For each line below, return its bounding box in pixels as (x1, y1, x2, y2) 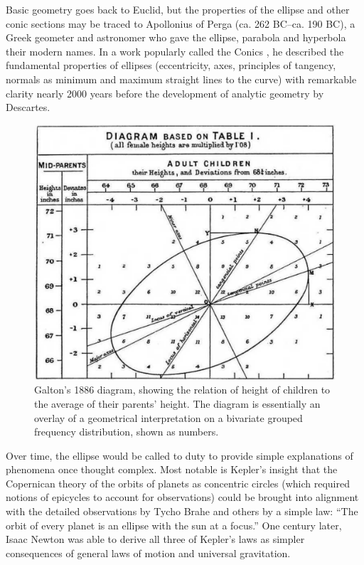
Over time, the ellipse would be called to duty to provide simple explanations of (6, 448, 353, 463)
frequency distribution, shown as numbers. (34, 424, 219, 439)
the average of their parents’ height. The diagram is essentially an (34, 396, 321, 411)
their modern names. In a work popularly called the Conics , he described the (6, 43, 344, 58)
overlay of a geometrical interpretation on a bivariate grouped (34, 410, 303, 425)
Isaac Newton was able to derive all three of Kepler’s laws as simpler (6, 532, 305, 546)
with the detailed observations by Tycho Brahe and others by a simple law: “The (6, 504, 358, 519)
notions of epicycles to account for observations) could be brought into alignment (6, 490, 359, 505)
